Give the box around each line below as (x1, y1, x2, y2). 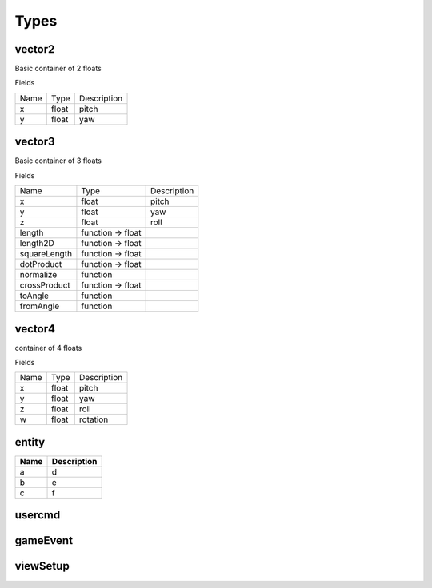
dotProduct (19, 259, 62, 270)
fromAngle (19, 300, 60, 312)
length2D (19, 238, 55, 249)
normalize (19, 269, 58, 280)
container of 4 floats (14, 343, 82, 352)
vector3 (14, 135, 55, 149)
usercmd (14, 508, 61, 522)
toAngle (19, 290, 50, 301)
